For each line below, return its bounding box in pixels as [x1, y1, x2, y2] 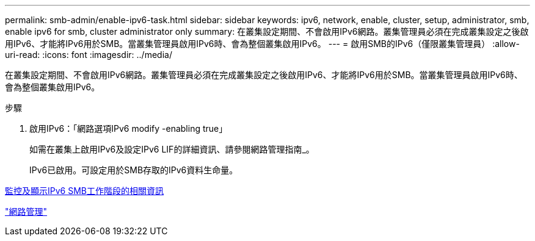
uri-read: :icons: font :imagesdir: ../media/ [5, 49, 172, 60]
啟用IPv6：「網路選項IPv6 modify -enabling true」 [29, 123, 228, 134]
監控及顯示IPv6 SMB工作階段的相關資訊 [5, 185, 164, 196]
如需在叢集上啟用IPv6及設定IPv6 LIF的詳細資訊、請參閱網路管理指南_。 [29, 144, 315, 154]
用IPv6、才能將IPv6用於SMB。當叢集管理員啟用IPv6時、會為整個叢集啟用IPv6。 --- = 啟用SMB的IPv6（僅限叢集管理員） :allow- [5, 38, 520, 49]
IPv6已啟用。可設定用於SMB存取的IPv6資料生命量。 [29, 165, 238, 175]
